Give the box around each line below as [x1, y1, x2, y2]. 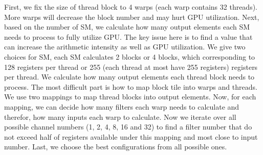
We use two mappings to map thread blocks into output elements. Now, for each [4, 91, 256, 102]
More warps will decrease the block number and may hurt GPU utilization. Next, [4, 11, 259, 22]
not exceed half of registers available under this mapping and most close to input [4, 131, 258, 142]
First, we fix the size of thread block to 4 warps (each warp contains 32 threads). [4, 2, 258, 12]
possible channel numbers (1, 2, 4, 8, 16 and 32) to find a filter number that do [4, 121, 252, 132]
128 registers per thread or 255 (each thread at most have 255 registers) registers [4, 61, 258, 72]
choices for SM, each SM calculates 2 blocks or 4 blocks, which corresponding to [4, 51, 255, 62]
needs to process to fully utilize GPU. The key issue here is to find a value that [4, 31, 253, 42]
